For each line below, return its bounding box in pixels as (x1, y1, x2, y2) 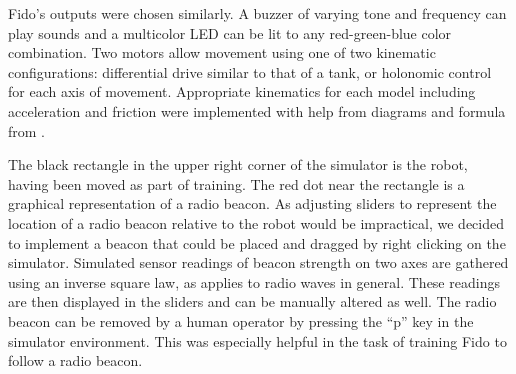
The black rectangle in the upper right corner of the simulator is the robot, (8, 154, 468, 175)
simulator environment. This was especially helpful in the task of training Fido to (8, 330, 507, 351)
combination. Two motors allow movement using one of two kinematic (8, 42, 436, 63)
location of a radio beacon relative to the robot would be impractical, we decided (8, 212, 504, 233)
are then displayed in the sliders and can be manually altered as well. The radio (8, 291, 497, 312)
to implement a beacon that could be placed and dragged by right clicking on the (8, 232, 506, 253)
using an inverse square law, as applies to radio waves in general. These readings (8, 271, 500, 292)
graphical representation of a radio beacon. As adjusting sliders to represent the (8, 193, 497, 214)
